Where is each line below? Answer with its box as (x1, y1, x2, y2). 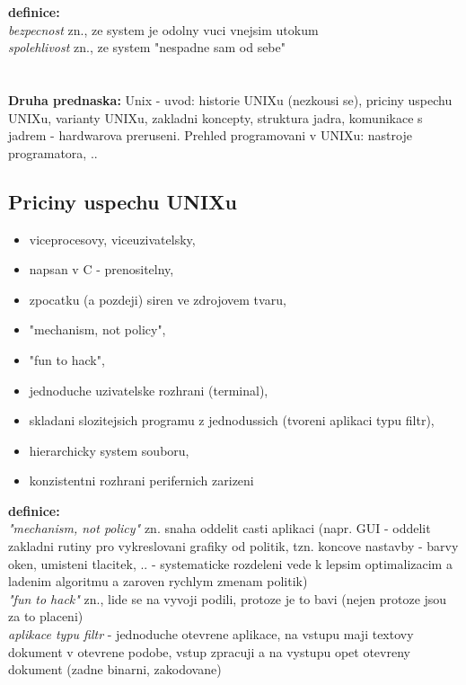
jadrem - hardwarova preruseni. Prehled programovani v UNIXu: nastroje (8, 126, 412, 145)
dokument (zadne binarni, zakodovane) (8, 660, 222, 679)
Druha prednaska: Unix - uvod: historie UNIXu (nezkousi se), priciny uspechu (8, 90, 453, 109)
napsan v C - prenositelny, (29, 260, 174, 279)
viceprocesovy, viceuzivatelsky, (29, 229, 196, 248)
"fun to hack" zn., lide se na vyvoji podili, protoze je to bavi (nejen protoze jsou (8, 589, 447, 608)
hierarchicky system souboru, (29, 440, 189, 459)
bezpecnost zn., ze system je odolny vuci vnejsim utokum (8, 20, 319, 39)
